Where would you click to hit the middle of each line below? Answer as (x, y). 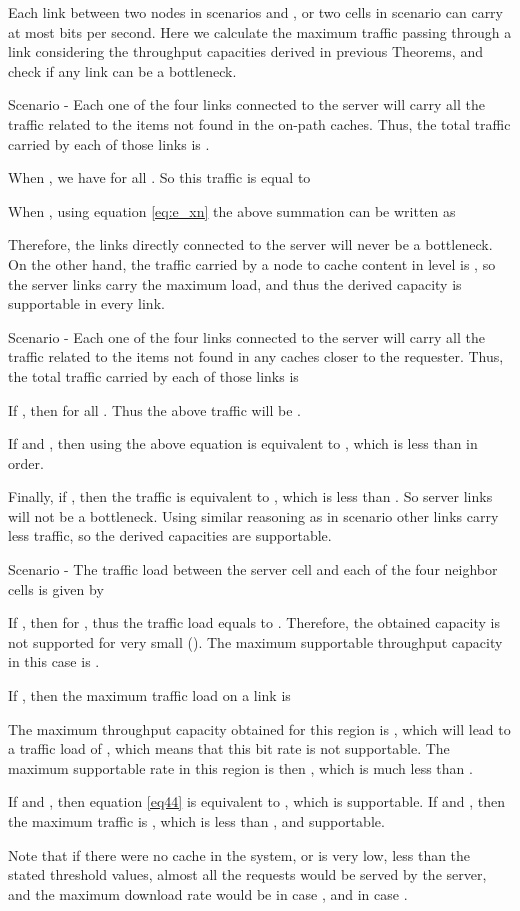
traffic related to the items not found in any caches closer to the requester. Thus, (256, 356)
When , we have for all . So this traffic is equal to (159, 177)
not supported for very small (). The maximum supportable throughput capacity (255, 641)
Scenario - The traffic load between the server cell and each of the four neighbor (253, 569)
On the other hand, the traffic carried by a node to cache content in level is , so (252, 263)
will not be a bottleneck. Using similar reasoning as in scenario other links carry (253, 515)
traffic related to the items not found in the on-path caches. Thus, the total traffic (259, 123)
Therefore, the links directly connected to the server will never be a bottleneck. (250, 244)
